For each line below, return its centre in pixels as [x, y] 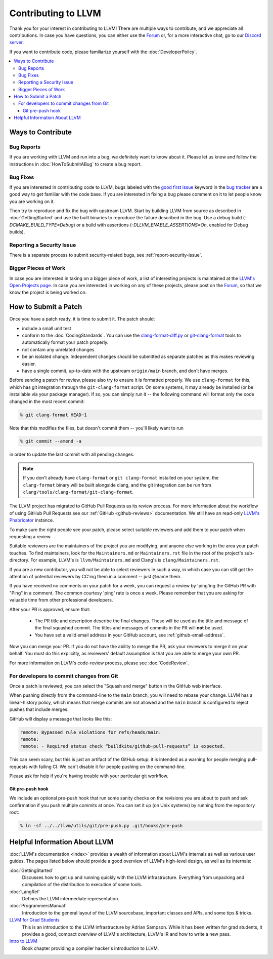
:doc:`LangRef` [25, 892]
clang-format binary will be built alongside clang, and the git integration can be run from [117, 485]
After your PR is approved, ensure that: [50, 609]
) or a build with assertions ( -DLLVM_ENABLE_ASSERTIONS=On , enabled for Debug [161, 225]
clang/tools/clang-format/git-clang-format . [78, 492]
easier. [29, 364]
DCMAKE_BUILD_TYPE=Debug [41, 225]
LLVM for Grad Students [35, 920]
